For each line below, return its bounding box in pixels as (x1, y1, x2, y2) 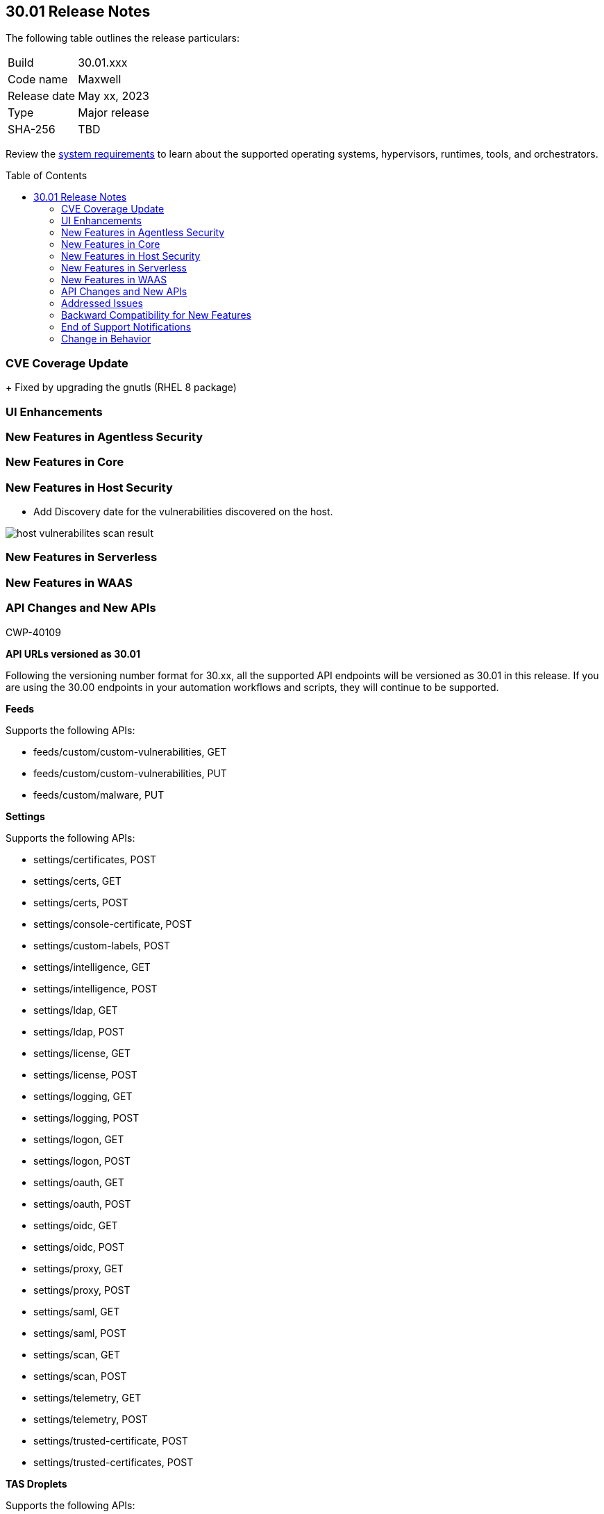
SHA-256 (8, 122, 56, 137)
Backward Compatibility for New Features (61, 309, 251, 322)
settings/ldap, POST (33, 1025, 125, 1038)
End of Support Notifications (61, 321, 192, 333)
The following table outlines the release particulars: (6, 32, 240, 44)
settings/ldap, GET (33, 1004, 118, 1016)
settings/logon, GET (33, 1133, 124, 1145)
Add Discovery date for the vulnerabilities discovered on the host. (33, 506, 333, 518)
